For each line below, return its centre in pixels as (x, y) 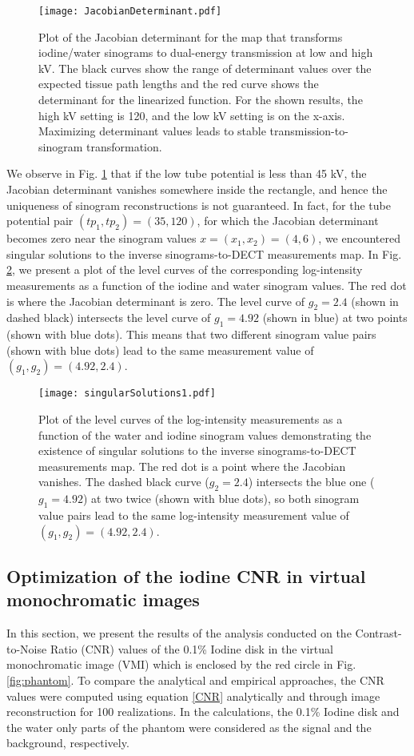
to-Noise (27, 648)
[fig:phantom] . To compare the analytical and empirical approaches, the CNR (195, 680)
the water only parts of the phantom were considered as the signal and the (189, 727)
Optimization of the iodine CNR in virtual (186, 575)
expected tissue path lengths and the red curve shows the (179, 84)
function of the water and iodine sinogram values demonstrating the (205, 434)
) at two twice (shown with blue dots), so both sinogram (221, 499)
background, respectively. (68, 743)
